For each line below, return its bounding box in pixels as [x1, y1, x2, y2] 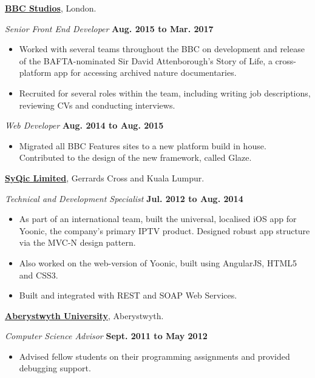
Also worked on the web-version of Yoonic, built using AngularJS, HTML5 [19, 256, 297, 269]
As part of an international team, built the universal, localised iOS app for [19, 212, 297, 225]
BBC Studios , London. [5, 2, 97, 14]
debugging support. [19, 362, 91, 374]
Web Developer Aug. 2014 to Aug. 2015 [5, 119, 164, 132]
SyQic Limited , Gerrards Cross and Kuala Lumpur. [5, 171, 205, 184]
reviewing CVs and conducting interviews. [19, 98, 175, 111]
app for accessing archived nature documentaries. [54, 66, 237, 79]
